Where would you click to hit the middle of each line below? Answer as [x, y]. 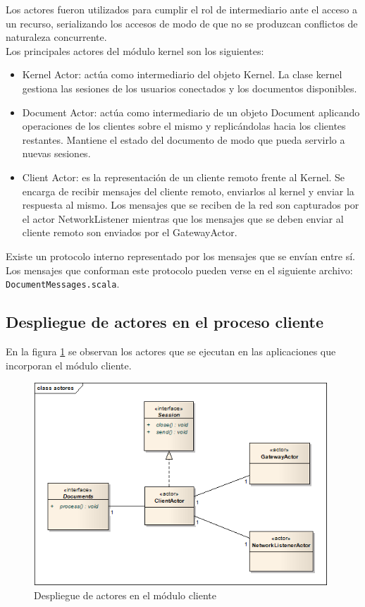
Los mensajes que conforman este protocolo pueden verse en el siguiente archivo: [179, 270]
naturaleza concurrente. [56, 37]
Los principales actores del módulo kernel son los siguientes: [135, 50]
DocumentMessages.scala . [63, 284]
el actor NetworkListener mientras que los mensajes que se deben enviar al [183, 218]
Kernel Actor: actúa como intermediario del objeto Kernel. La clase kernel [182, 74]
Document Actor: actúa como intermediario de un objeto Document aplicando [191, 112]
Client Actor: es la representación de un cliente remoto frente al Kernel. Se [184, 177]
